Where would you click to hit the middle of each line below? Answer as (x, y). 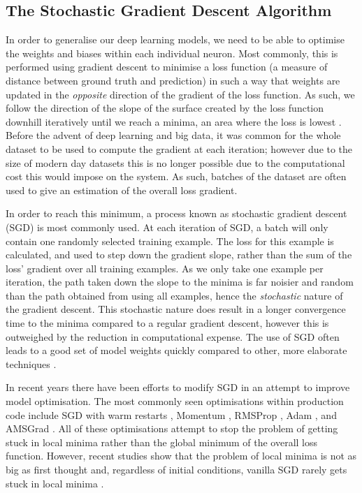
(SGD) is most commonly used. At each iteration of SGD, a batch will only (167, 227)
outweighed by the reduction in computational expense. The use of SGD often (173, 336)
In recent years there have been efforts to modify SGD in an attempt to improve (178, 387)
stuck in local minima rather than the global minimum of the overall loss (162, 442)
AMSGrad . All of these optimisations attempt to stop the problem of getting (172, 428)
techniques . (31, 363)
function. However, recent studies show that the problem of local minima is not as (181, 456)
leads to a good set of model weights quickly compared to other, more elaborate (176, 350)
